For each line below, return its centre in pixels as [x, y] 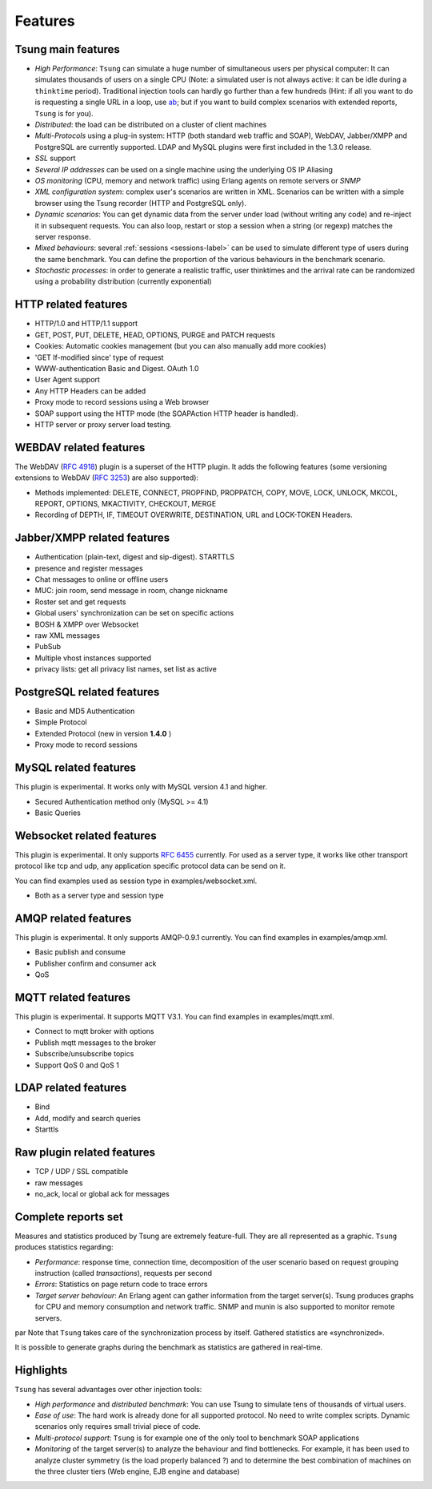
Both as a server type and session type [99, 896]
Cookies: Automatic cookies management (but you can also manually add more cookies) [181, 346]
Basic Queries [58, 813]
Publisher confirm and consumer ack [96, 963]
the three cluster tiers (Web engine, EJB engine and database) [137, 1471]
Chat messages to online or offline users [102, 579]
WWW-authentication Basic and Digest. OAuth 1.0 [117, 368]
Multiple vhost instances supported [93, 658]
